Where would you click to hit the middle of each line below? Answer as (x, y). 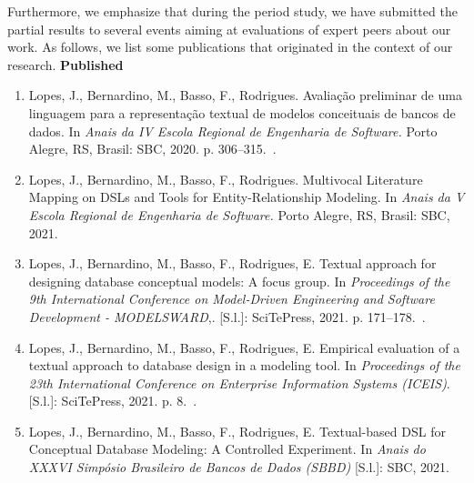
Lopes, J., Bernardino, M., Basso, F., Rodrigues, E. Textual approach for (232, 263)
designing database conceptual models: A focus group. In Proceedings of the (239, 281)
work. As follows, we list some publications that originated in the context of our (230, 47)
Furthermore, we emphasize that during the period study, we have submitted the (232, 11)
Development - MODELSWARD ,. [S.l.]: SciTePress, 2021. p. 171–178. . (227, 316)
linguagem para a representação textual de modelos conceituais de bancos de (242, 112)
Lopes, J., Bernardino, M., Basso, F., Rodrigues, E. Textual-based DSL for (237, 431)
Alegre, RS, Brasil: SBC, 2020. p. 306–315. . (152, 149)
